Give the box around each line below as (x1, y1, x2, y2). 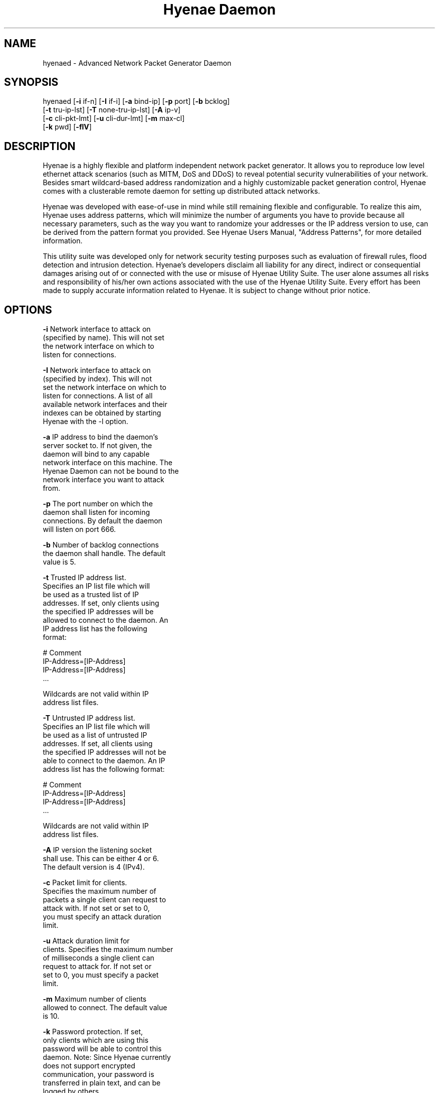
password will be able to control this (43, 1044, 162, 1053)
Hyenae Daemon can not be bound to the (43, 467, 179, 476)
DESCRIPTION (4, 140, 76, 153)
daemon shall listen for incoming (43, 508, 150, 517)
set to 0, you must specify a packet (43, 971, 159, 980)
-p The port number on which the (43, 499, 153, 508)
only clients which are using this (43, 1036, 149, 1045)
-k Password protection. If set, (43, 1027, 143, 1036)
